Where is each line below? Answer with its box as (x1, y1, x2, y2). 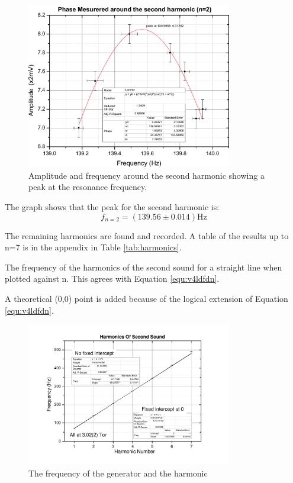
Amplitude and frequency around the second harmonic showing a (28, 169, 265, 181)
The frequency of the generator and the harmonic (28, 466, 208, 479)
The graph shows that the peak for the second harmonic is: (5, 201, 220, 213)
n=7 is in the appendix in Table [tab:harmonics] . (5, 241, 182, 253)
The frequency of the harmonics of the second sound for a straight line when (5, 260, 282, 273)
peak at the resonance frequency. (28, 181, 147, 193)
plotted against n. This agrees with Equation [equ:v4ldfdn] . (5, 272, 220, 285)
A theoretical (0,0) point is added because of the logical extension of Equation (5, 292, 288, 304)
